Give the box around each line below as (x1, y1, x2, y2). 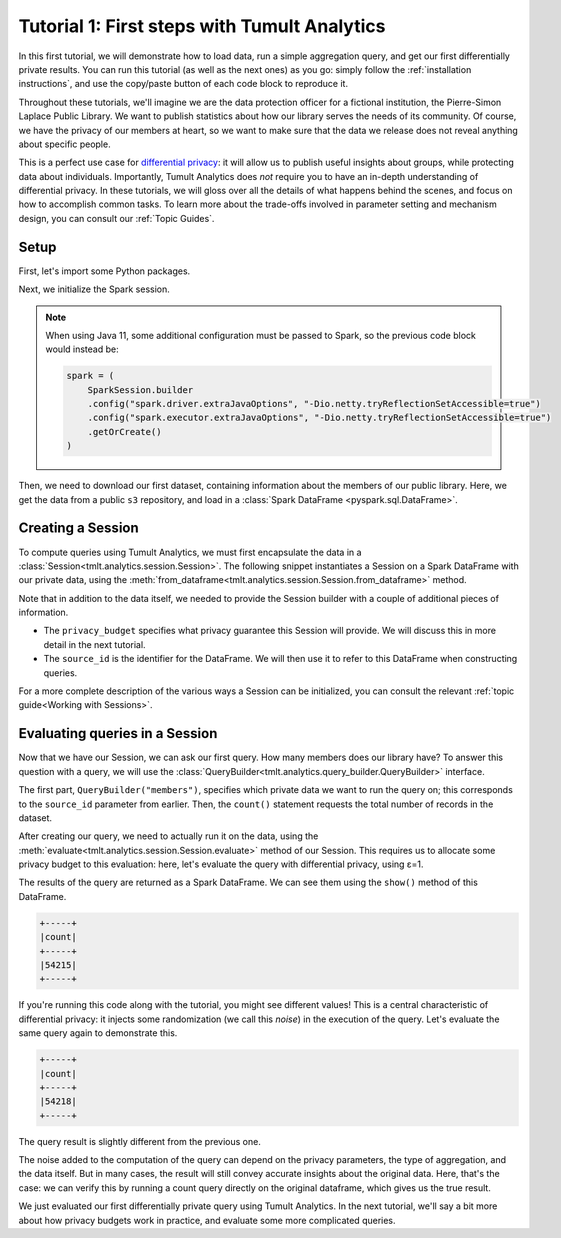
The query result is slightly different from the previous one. (18, 1135, 262, 1147)
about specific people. (18, 138, 111, 150)
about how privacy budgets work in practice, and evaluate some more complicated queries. (18, 1214, 396, 1226)
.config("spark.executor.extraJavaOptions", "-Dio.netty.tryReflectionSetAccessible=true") (87, 412, 552, 424)
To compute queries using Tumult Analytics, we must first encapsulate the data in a (18, 546, 362, 558)
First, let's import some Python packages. (18, 265, 191, 277)
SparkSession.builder (87, 384, 194, 395)
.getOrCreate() (87, 426, 162, 437)
